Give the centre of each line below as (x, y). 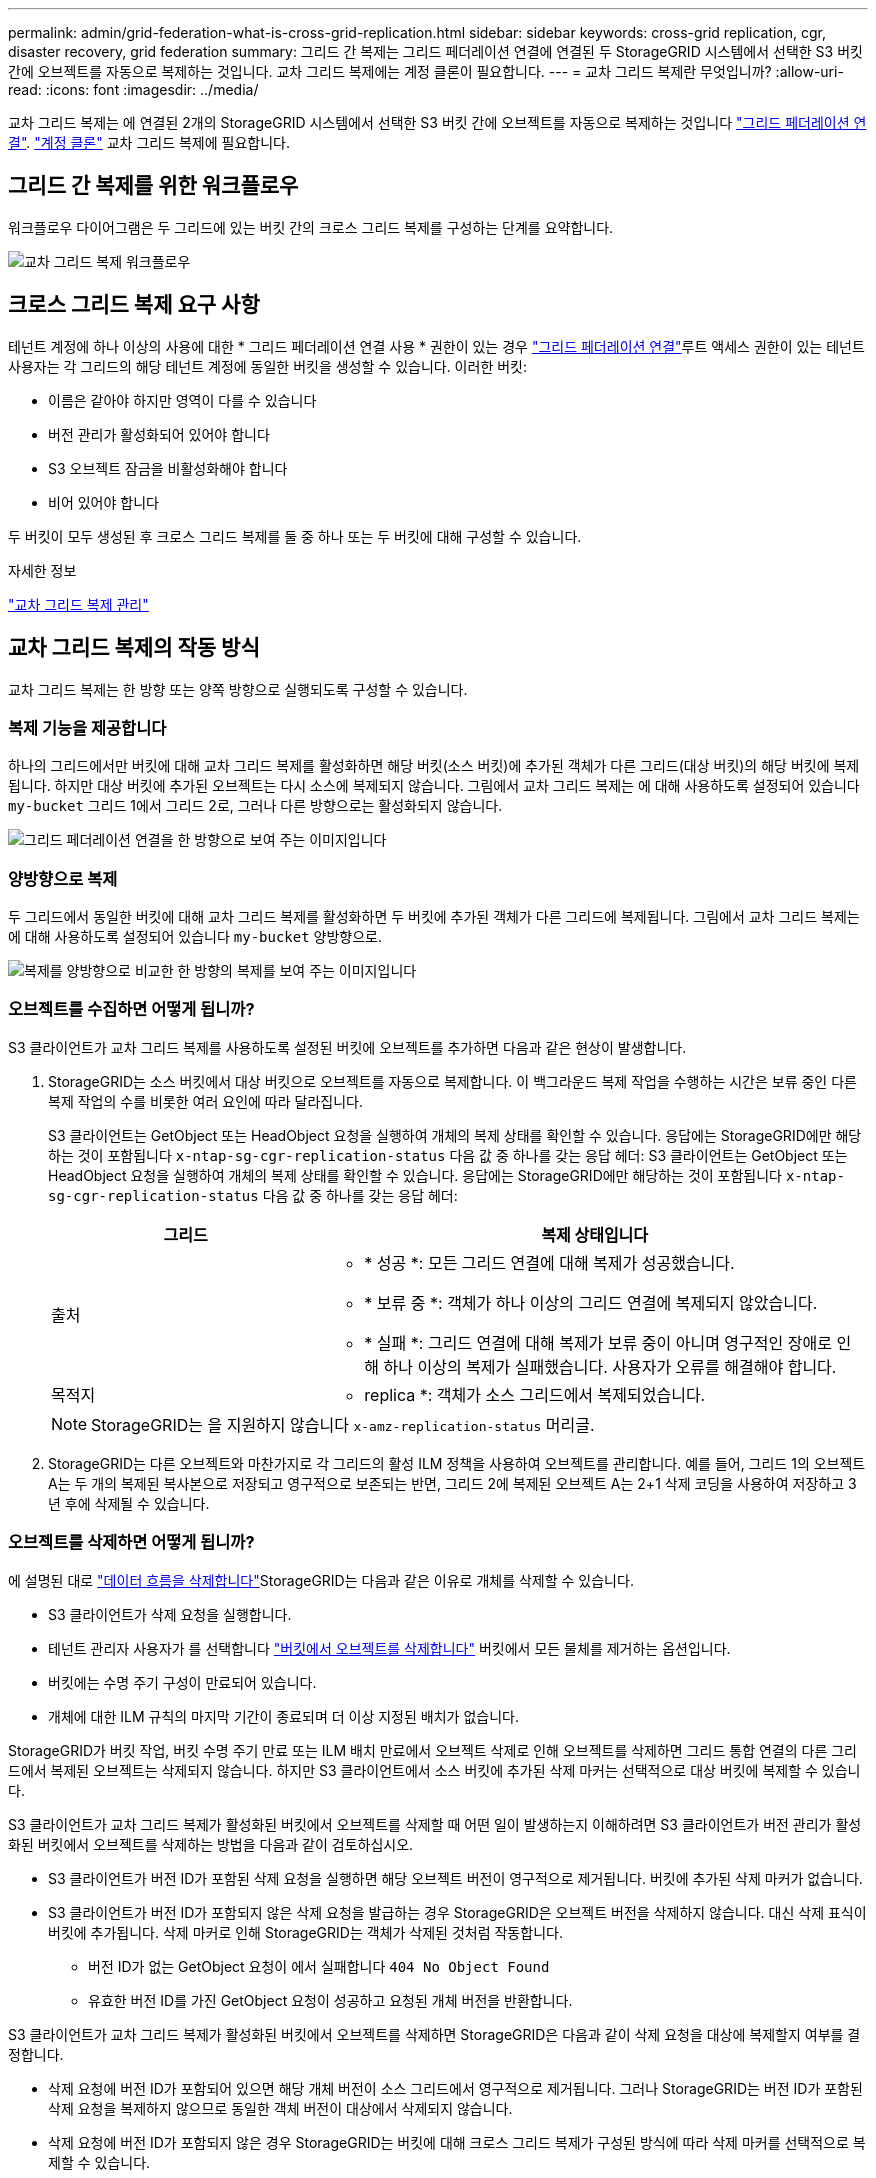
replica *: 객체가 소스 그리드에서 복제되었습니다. (535, 1394)
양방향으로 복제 (63, 878)
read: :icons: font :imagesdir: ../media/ (133, 89)
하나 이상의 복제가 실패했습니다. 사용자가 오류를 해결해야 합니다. (610, 1366)
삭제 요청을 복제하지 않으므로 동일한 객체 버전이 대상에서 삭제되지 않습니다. (280, 2108)
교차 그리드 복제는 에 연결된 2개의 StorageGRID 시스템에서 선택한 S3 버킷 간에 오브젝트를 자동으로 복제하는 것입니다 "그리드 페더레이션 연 (437, 122)
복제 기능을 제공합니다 (87, 727)
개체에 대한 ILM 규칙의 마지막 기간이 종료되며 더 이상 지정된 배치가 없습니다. (283, 1716)
